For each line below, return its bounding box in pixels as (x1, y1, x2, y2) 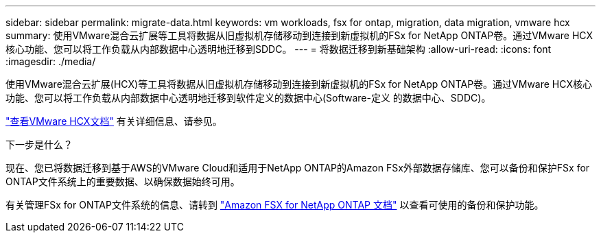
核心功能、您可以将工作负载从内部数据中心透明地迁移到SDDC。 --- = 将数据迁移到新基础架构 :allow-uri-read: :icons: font (5, 43, 552, 55)
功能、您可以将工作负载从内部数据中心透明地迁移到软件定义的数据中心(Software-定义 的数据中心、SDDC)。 (5, 92, 491, 104)
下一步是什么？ (5, 139, 73, 150)
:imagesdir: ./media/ (5, 56, 96, 67)
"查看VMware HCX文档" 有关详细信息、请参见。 (5, 115, 222, 127)
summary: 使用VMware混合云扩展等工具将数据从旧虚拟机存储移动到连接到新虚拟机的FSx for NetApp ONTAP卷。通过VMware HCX (5, 29, 593, 41)
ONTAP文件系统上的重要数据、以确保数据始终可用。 (5, 176, 240, 187)
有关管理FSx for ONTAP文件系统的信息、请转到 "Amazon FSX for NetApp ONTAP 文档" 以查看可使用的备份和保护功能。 (5, 199, 544, 211)
